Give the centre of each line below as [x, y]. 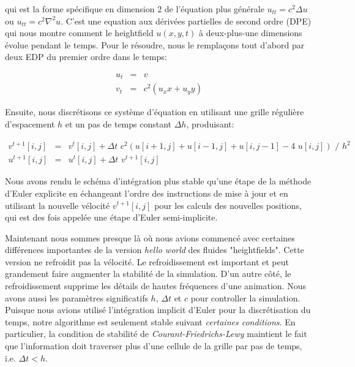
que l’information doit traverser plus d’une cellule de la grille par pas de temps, [154, 346]
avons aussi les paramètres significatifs [77, 297]
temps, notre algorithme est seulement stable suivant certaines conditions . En [150, 321]
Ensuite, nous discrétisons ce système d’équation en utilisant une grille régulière [155, 112]
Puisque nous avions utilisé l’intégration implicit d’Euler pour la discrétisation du [158, 310]
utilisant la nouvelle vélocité [58, 205]
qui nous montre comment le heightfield [79, 33]
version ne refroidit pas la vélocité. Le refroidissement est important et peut [147, 261]
